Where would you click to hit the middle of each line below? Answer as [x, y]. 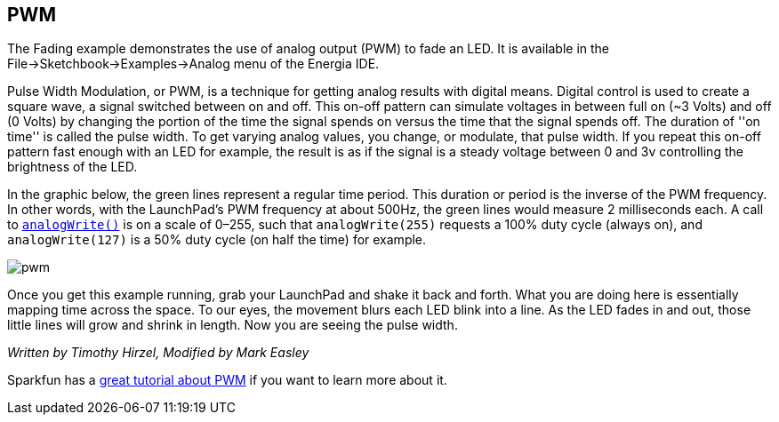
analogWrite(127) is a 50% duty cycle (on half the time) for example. [217, 240]
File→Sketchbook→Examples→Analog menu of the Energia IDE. [193, 64]
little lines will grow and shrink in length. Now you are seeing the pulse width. [233, 325]
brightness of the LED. [72, 167]
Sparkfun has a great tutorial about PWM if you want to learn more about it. [227, 380]
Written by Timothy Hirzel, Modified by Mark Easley [158, 353]
